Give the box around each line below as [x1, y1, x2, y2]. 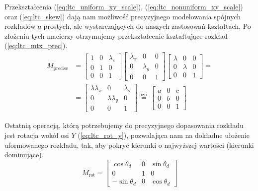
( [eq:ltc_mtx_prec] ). [4, 40, 68, 51]
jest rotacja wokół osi [4, 130, 69, 140]
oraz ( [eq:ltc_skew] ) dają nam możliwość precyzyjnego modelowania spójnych [4, 11, 241, 21]
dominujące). [4, 149, 44, 160]
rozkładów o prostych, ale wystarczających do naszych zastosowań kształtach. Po [4, 21, 251, 31]
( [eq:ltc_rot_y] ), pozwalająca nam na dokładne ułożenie [78, 130, 250, 140]
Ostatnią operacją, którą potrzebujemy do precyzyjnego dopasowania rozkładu [4, 120, 244, 130]
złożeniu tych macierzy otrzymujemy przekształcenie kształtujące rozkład [4, 30, 228, 41]
